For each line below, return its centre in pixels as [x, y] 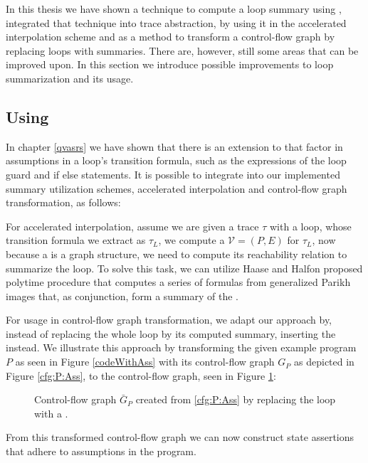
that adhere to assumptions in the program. [101, 451]
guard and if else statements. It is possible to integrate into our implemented [173, 174]
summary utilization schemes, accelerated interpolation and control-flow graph [177, 188]
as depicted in [324, 362]
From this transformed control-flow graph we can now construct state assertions [180, 437]
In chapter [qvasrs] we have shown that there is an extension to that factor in [174, 146]
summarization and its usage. [70, 78]
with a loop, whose [311, 226]
